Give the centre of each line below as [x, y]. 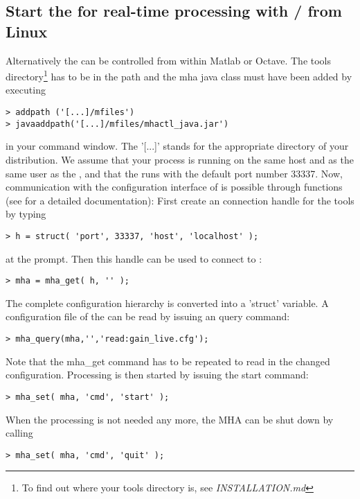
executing [26, 90]
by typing [26, 214]
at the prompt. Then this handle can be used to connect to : [134, 258]
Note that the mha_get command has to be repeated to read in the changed [168, 361]
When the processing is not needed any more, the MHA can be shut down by [170, 419]
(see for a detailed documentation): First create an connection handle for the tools [180, 200]
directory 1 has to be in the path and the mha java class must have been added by [179, 75]
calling [19, 433]
